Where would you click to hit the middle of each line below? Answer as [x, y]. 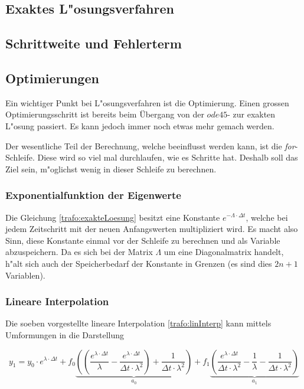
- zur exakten [251, 114]
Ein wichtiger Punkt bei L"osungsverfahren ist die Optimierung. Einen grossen [147, 102]
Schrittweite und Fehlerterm [94, 43]
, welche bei [267, 217]
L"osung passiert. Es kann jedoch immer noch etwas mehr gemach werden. [140, 125]
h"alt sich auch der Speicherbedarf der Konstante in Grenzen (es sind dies [139, 263]
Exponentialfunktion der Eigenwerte [93, 195]
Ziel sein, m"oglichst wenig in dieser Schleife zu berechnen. [111, 169]
